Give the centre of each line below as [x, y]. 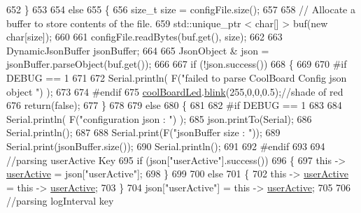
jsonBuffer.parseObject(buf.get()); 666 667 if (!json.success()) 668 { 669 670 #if [177, 64]
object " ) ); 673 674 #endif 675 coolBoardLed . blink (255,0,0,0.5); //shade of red [175, 91]
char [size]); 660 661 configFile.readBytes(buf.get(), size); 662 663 [144, 37]
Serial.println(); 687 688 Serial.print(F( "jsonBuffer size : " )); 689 [143, 132]
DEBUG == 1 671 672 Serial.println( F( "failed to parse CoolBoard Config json [177, 77]
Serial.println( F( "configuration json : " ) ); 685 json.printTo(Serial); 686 [159, 118]
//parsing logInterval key [60, 201]
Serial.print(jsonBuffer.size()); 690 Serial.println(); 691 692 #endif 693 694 [166, 146]
